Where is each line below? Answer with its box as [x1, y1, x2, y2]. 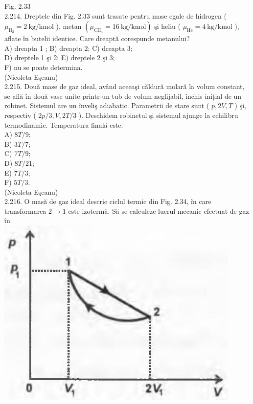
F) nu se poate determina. [4, 62, 83, 72]
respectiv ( [4, 110, 36, 120]
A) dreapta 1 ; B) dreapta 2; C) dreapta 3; [4, 43, 133, 53]
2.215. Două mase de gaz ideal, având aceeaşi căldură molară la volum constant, [4, 81, 245, 91]
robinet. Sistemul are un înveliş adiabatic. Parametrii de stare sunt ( [4, 100, 209, 111]
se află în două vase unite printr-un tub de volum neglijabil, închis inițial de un [4, 90, 242, 101]
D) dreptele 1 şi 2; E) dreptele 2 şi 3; [4, 52, 115, 63]
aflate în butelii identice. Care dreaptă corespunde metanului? [4, 33, 190, 44]
